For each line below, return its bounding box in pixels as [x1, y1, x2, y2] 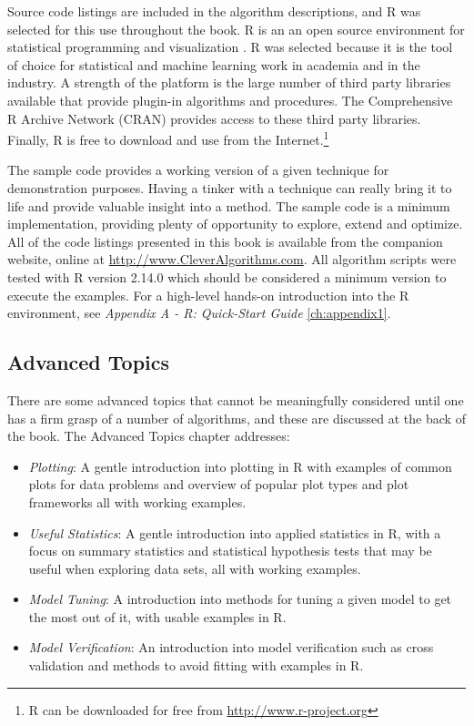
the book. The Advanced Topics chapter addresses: [7, 426, 290, 445]
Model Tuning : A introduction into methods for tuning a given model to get [28, 589, 452, 608]
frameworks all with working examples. [28, 492, 247, 511]
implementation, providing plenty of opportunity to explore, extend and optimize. [7, 214, 463, 233]
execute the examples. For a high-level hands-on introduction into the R [7, 285, 409, 304]
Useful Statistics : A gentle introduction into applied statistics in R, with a [28, 523, 441, 542]
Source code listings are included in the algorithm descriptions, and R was [7, 2, 421, 20]
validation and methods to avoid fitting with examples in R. [28, 656, 364, 675]
